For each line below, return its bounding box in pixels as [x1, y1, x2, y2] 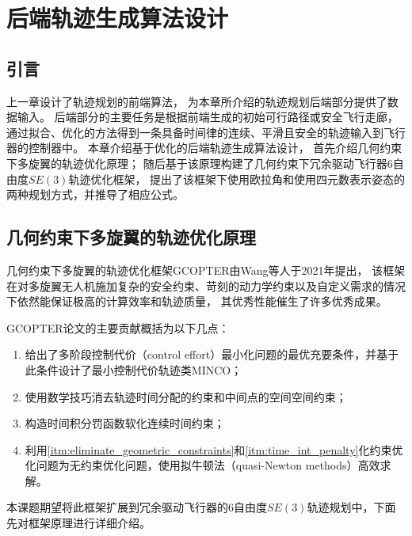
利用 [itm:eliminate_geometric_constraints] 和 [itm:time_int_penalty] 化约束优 [25, 441, 403, 458]
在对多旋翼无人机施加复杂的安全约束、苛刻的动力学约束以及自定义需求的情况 [6, 277, 406, 294]
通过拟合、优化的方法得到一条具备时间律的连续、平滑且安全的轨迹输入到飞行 [6, 124, 406, 140]
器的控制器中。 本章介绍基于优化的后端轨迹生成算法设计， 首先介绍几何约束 [6, 139, 402, 156]
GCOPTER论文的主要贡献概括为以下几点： [6, 319, 230, 336]
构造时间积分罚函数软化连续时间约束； [25, 415, 225, 431]
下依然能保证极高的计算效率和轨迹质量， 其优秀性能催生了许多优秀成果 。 [6, 293, 387, 310]
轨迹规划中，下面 [307, 499, 396, 515]
